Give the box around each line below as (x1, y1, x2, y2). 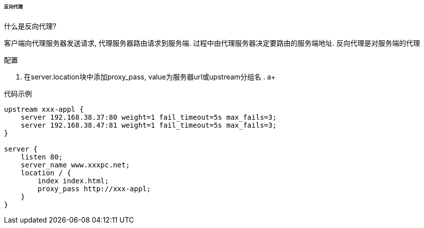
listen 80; (20, 152, 63, 161)
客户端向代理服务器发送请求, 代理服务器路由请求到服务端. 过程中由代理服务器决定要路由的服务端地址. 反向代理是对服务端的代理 (4, 38, 420, 47)
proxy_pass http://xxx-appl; (37, 184, 151, 193)
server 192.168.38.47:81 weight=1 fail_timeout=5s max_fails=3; (20, 121, 277, 129)
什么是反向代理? (4, 21, 57, 30)
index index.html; (37, 176, 109, 185)
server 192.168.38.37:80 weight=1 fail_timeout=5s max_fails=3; (20, 113, 277, 121)
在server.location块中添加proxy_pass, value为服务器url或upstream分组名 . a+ (24, 72, 276, 81)
